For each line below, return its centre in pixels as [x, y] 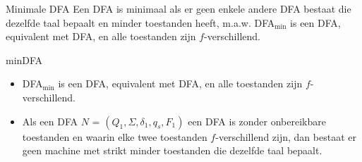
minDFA [24, 60]
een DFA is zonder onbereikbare [257, 121]
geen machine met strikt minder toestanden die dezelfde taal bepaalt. [172, 150]
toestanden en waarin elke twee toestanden [115, 136]
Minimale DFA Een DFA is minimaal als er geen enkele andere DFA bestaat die [179, 8]
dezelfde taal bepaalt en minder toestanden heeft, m [119, 22]
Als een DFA [50, 121]
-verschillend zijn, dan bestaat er [286, 136]
